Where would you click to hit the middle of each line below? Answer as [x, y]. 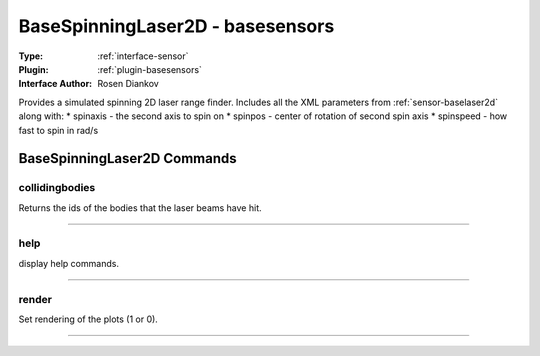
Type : [31, 56]
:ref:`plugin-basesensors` [149, 69]
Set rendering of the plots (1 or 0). [88, 319]
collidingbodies [57, 188]
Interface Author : [55, 84]
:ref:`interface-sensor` [143, 56]
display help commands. [69, 263]
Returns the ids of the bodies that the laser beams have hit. [140, 207]
